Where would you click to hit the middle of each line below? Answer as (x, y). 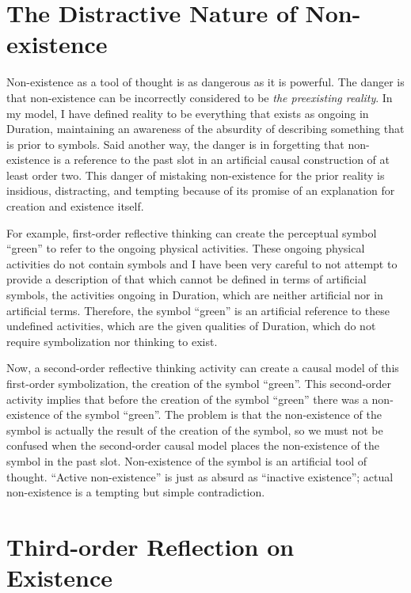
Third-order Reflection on (150, 546)
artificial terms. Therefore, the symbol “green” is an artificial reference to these (198, 310)
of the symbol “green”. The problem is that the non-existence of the (217, 414)
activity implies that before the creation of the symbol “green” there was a (187, 399)
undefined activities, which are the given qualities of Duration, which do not (191, 326)
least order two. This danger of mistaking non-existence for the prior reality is (196, 175)
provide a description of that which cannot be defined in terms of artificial (186, 279)
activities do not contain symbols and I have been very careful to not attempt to (202, 263)
